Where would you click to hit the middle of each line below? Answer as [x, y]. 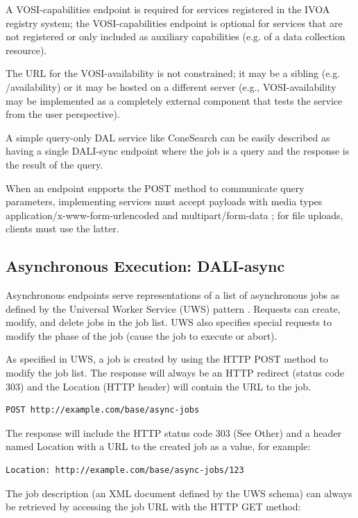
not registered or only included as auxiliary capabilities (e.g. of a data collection [176, 36]
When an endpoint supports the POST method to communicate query [155, 188]
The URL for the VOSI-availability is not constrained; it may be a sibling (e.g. [173, 73]
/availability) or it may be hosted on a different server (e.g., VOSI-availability [171, 86]
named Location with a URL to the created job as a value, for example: [158, 446]
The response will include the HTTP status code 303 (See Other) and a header [173, 432]
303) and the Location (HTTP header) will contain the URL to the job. [158, 386]
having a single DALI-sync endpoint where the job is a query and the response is [178, 151]
